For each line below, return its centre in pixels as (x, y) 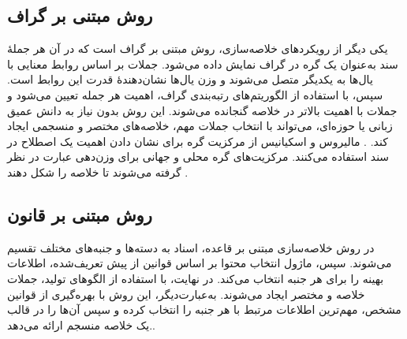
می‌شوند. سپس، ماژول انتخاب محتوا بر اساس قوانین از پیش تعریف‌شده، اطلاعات (200, 263)
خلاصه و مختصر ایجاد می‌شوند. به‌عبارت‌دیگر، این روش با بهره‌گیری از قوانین (186, 294)
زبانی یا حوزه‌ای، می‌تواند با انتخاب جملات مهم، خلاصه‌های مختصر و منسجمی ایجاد (200, 126)
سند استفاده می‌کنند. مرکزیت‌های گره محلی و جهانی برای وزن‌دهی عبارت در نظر (198, 156)
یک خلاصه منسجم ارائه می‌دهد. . (81, 324)
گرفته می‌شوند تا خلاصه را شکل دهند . (98, 171)
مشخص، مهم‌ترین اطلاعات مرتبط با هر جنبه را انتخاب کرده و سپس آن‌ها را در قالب (204, 309)
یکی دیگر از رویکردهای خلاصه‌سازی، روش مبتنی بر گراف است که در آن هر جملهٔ (198, 48)
